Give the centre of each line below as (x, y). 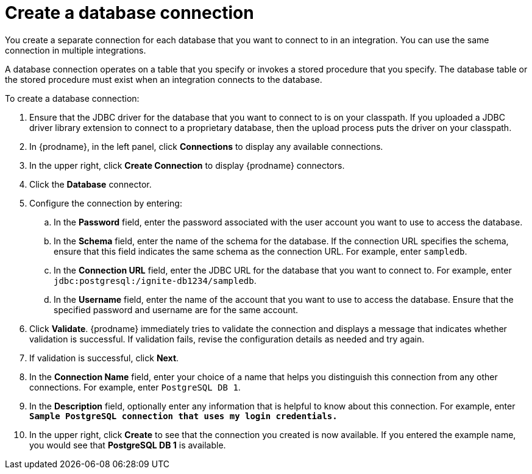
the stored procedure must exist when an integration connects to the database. (164, 79)
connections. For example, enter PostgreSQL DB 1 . (135, 387)
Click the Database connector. (90, 184)
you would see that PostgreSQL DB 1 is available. (128, 445)
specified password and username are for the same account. (176, 310)
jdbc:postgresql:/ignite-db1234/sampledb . (155, 280)
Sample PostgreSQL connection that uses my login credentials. (183, 416)
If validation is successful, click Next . (104, 358)
